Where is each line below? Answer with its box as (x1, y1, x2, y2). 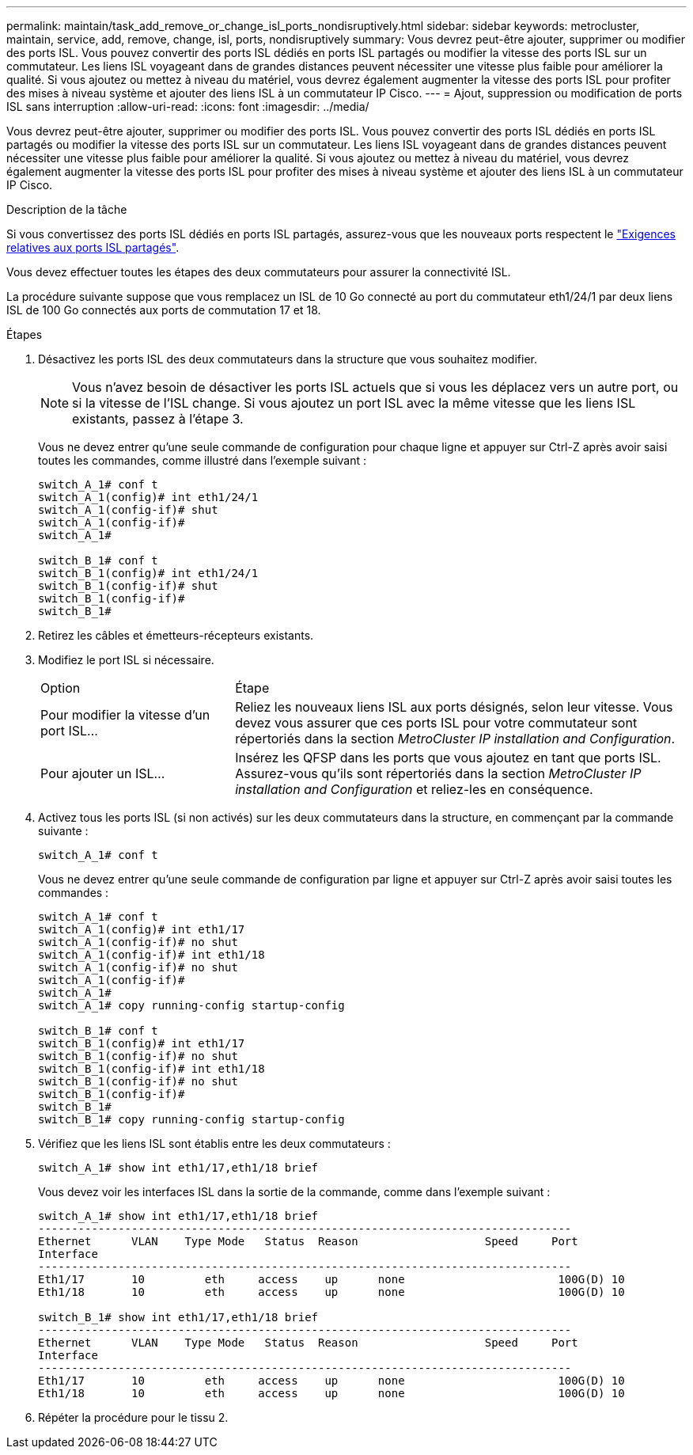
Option (40, 680, 81, 696)
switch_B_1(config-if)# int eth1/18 (38, 1062, 265, 1075)
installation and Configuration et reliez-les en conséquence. (235, 781, 593, 797)
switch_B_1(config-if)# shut (38, 579, 218, 592)
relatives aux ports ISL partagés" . (6, 241, 180, 254)
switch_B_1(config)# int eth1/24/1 (38, 567, 259, 579)
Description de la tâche (6, 203, 127, 216)
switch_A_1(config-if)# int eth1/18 (38, 948, 265, 961)
